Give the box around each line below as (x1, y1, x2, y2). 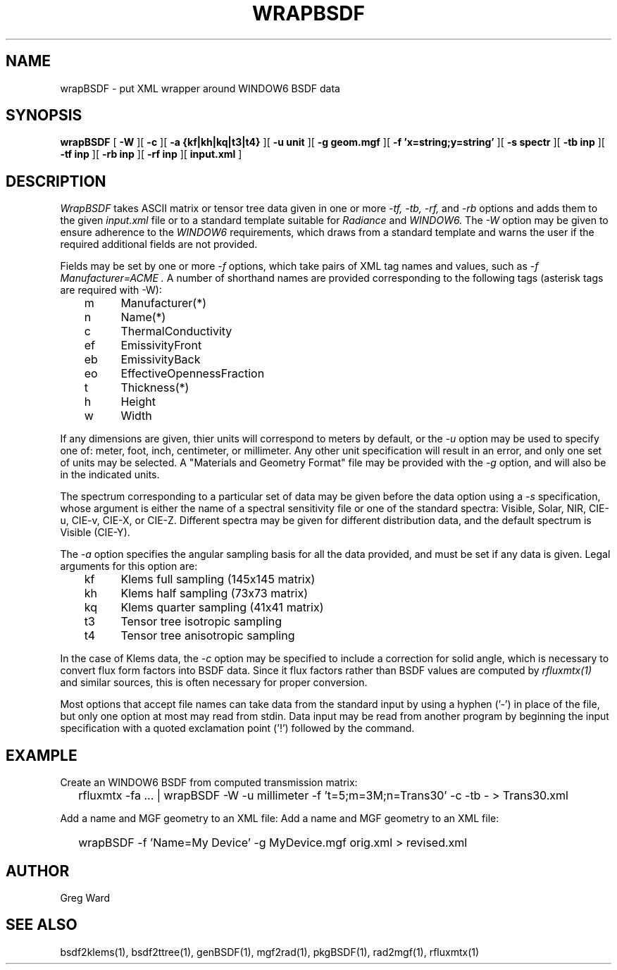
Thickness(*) (120, 380, 189, 395)
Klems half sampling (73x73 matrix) (120, 586, 308, 601)
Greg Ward (60, 891, 111, 904)
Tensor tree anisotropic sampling (120, 628, 295, 643)
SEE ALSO (6, 916, 77, 934)
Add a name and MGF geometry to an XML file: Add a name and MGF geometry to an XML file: (60, 812, 499, 825)
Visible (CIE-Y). (60, 526, 130, 539)
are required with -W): (60, 284, 162, 297)
